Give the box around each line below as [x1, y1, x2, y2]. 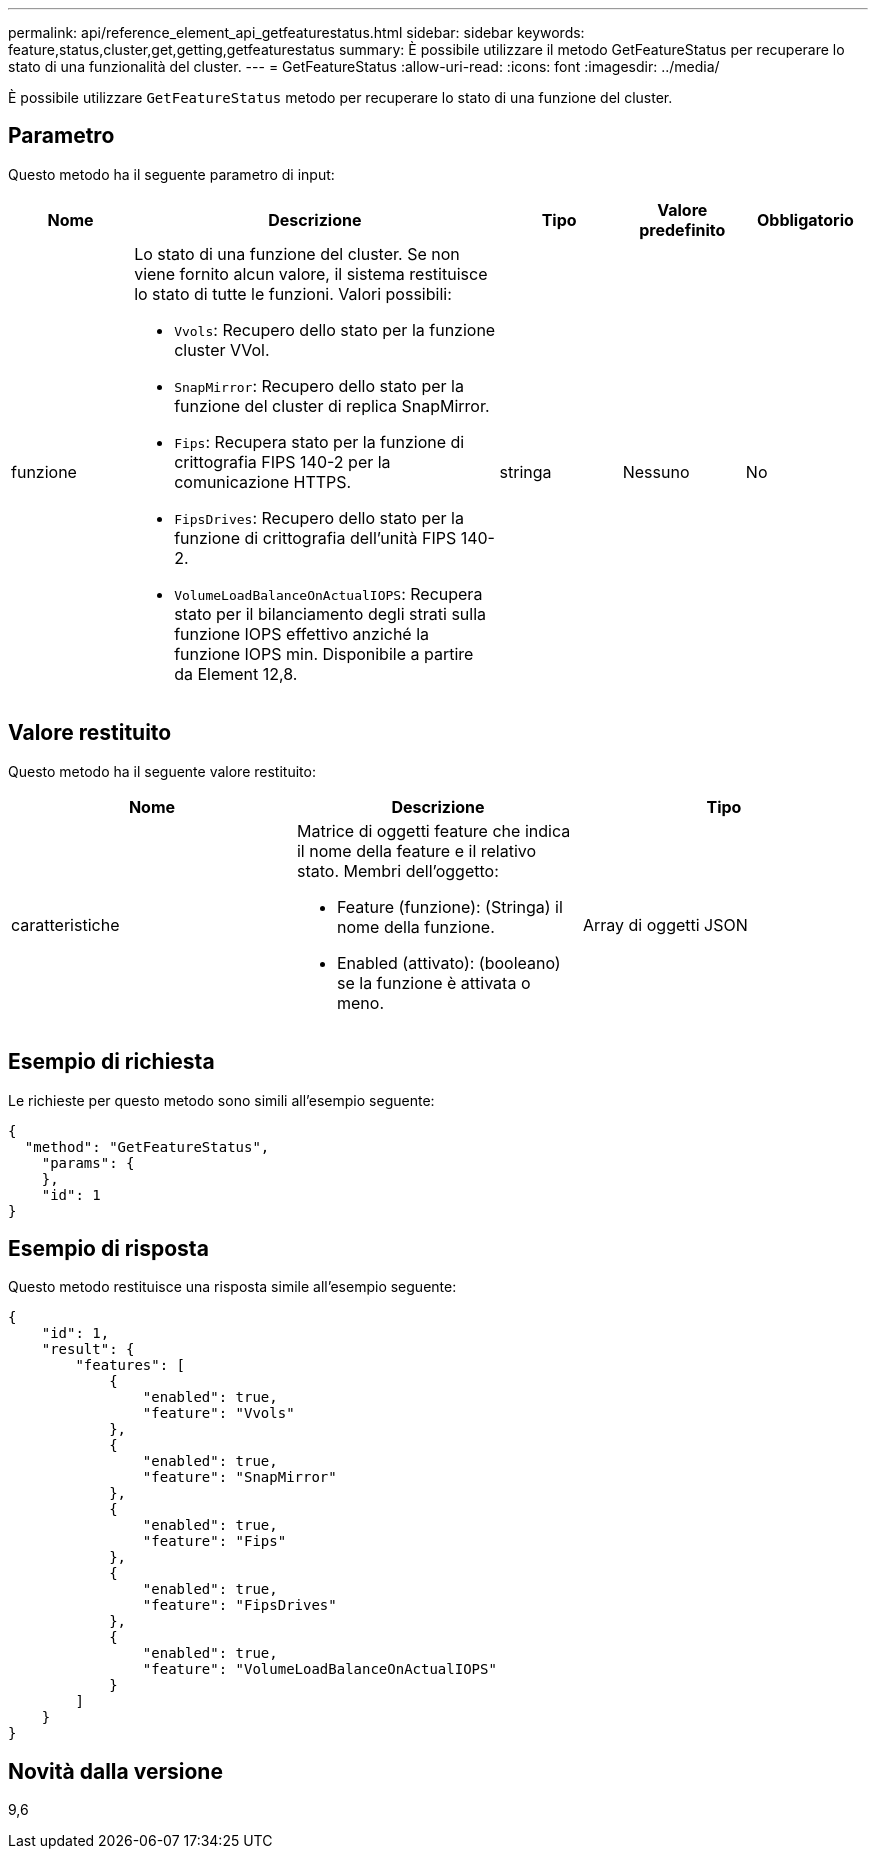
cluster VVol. [174, 339, 270, 360]
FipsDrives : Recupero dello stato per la [174, 507, 464, 528]
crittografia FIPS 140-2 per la [174, 451, 391, 472]
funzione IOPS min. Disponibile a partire [174, 643, 474, 664]
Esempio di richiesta [8, 1049, 215, 1075]
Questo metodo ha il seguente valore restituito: [8, 762, 316, 780]
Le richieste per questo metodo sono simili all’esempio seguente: [8, 1091, 435, 1109]
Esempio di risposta [8, 1235, 209, 1261]
